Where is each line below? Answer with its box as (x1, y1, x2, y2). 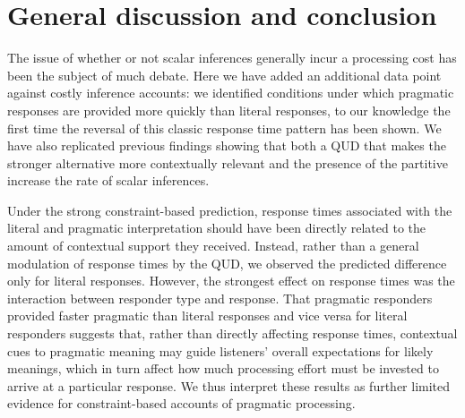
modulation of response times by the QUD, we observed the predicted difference (7, 253, 447, 272)
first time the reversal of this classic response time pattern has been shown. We (7, 118, 442, 137)
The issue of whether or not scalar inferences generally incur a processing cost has (7, 48, 457, 67)
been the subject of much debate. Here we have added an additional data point (7, 65, 442, 84)
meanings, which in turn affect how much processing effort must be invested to (7, 359, 439, 378)
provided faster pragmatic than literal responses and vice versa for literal (7, 306, 408, 325)
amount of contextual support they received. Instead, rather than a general (7, 236, 419, 255)
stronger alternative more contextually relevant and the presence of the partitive (7, 153, 448, 172)
